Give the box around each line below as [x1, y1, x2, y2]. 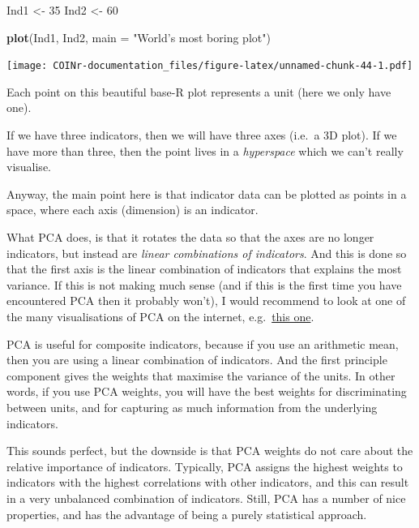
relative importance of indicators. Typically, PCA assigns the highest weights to [6, 457, 403, 474]
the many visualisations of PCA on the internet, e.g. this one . [6, 307, 314, 324]
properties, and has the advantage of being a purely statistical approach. [6, 505, 367, 522]
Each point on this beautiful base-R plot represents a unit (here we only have [6, 83, 391, 100]
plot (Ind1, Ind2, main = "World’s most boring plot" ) [6, 28, 271, 45]
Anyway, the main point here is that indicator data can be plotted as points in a [6, 185, 407, 202]
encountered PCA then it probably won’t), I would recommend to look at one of [6, 292, 406, 309]
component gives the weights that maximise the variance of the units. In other [6, 367, 395, 384]
